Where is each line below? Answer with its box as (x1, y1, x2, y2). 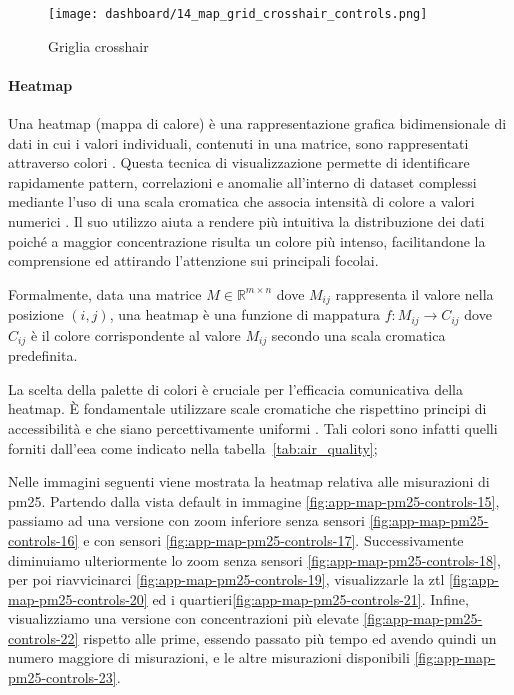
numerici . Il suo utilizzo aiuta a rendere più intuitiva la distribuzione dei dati (8, 211, 485, 232)
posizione (8, 304, 64, 325)
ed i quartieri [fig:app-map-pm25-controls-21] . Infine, (152, 588, 469, 609)
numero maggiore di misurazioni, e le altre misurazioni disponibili (8, 647, 410, 668)
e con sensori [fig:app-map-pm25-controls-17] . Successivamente (83, 529, 464, 550)
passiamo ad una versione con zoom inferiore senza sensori (8, 510, 365, 531)
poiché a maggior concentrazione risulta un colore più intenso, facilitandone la (8, 230, 486, 251)
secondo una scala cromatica (271, 324, 446, 345)
